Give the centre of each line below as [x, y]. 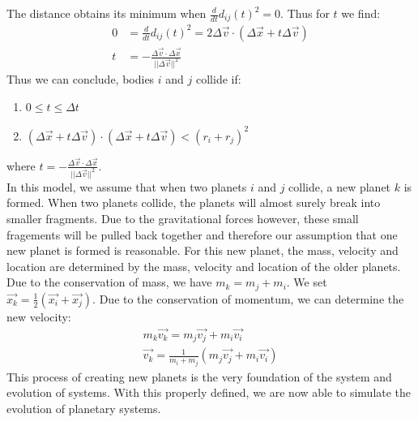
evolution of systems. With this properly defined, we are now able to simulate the [209, 392]
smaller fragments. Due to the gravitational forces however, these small [183, 218]
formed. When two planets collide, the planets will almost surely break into [194, 202]
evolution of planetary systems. [84, 408]
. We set [307, 282]
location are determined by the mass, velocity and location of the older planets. [204, 266]
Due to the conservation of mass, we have [109, 282]
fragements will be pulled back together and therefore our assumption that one [202, 234]
